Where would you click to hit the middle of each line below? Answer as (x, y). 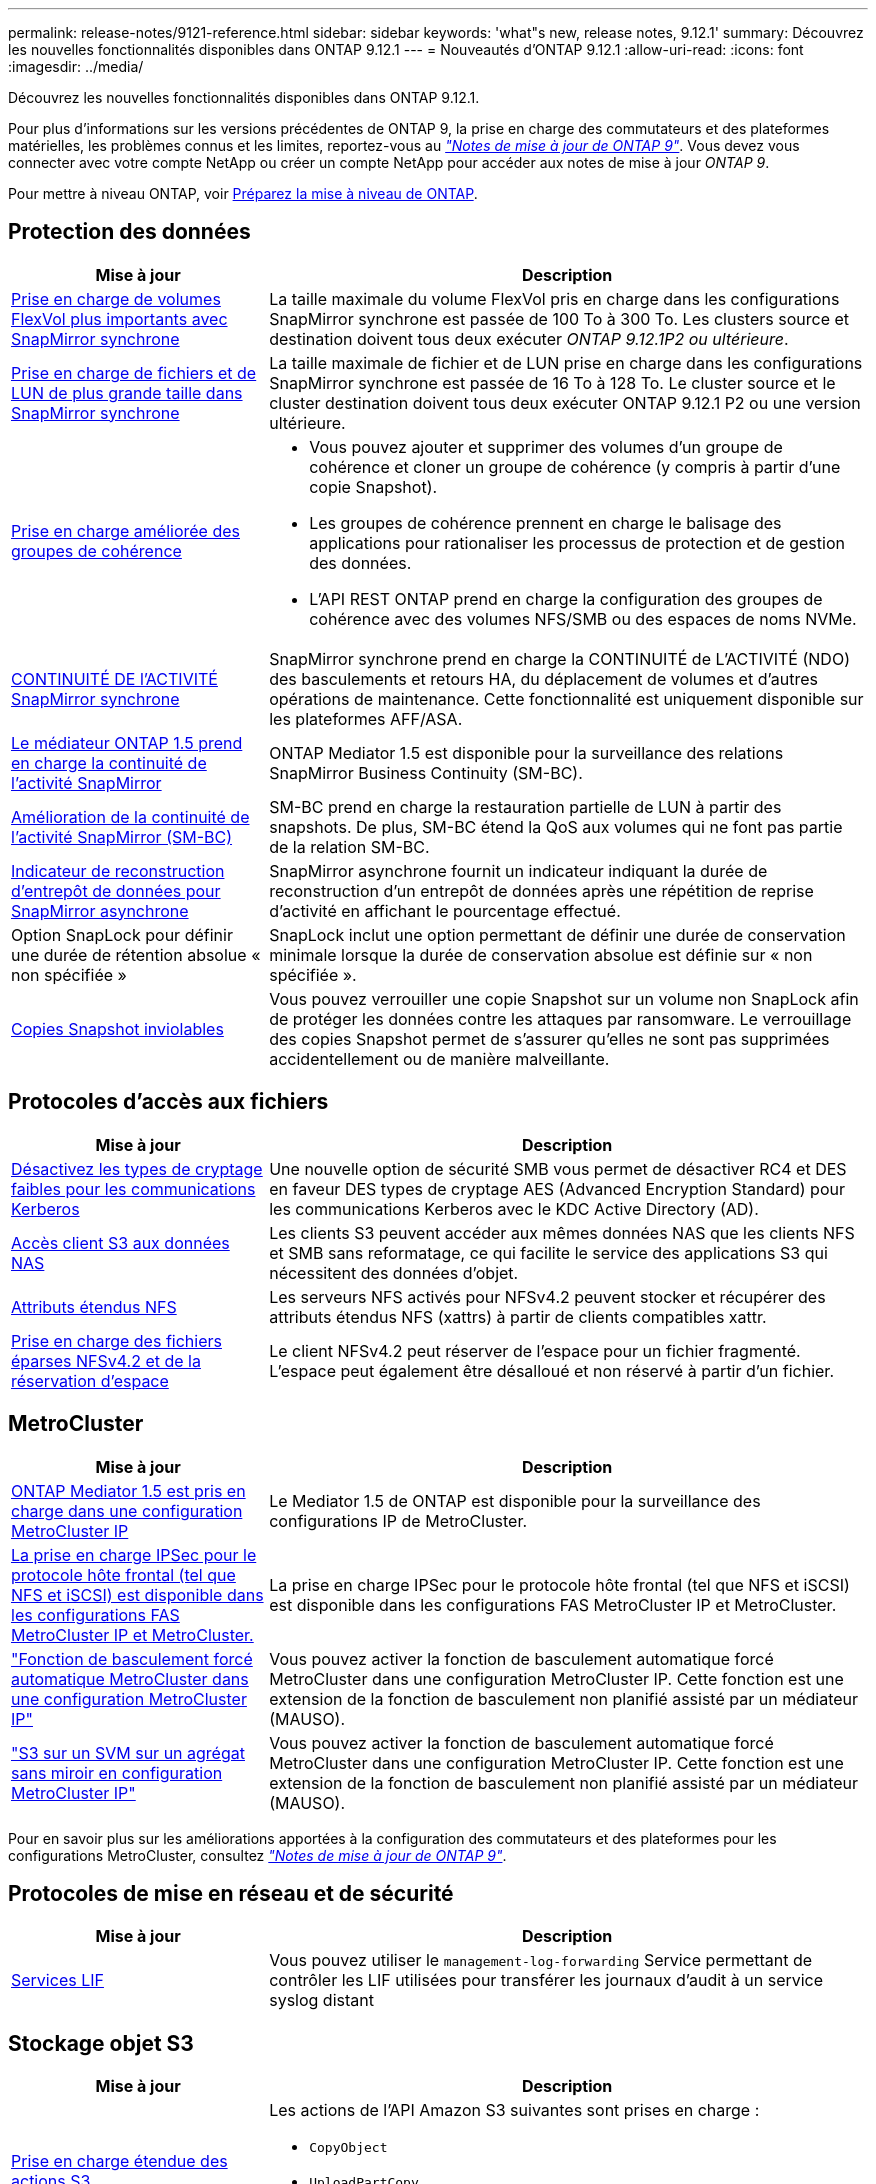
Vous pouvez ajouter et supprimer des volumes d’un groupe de (546, 446)
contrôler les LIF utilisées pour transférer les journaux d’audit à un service (546, 1980)
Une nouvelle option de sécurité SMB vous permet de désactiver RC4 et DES (558, 1168)
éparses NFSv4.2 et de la (106, 1360)
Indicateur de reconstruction (118, 870)
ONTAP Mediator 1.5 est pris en (128, 1490)
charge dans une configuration (127, 1510)
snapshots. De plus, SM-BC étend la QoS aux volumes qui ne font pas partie (556, 826)
